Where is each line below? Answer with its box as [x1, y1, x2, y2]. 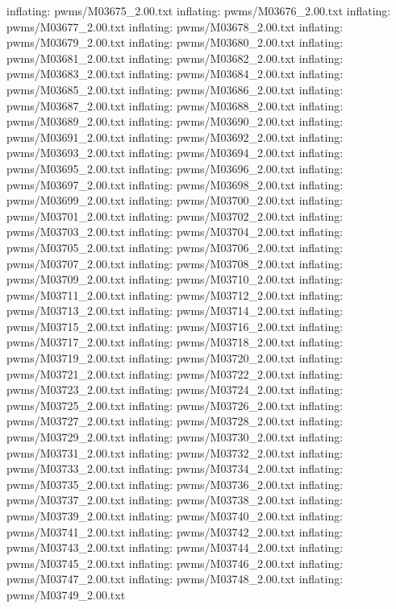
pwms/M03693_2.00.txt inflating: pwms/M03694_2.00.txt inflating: [6, 144, 344, 161]
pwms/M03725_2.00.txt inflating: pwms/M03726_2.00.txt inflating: [6, 396, 344, 413]
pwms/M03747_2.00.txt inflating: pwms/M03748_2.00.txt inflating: [6, 570, 344, 587]
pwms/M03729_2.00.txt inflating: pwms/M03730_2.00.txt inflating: [6, 429, 344, 445]
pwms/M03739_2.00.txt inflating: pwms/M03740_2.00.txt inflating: [6, 507, 344, 524]
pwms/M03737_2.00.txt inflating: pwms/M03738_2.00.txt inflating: [6, 491, 344, 508]
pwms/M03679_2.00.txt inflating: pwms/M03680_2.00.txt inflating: [6, 34, 344, 51]
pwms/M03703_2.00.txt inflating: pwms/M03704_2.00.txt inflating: [6, 223, 344, 240]
